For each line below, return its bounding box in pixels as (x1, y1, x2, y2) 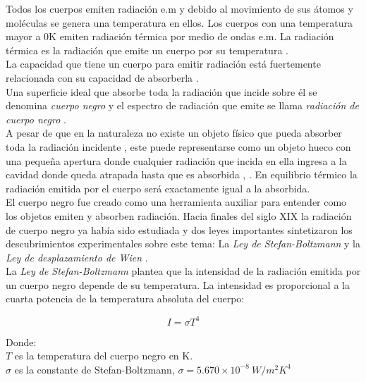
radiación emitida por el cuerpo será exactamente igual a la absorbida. (6, 180, 310, 195)
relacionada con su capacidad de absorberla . (6, 70, 199, 85)
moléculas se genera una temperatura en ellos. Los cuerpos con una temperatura (6, 15, 353, 30)
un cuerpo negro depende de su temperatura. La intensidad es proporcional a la (6, 277, 350, 292)
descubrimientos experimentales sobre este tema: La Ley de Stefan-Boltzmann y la (6, 236, 360, 251)
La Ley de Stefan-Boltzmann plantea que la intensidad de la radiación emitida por (6, 264, 361, 278)
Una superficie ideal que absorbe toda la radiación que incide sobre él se (6, 84, 317, 99)
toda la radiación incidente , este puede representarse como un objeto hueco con (6, 139, 351, 154)
